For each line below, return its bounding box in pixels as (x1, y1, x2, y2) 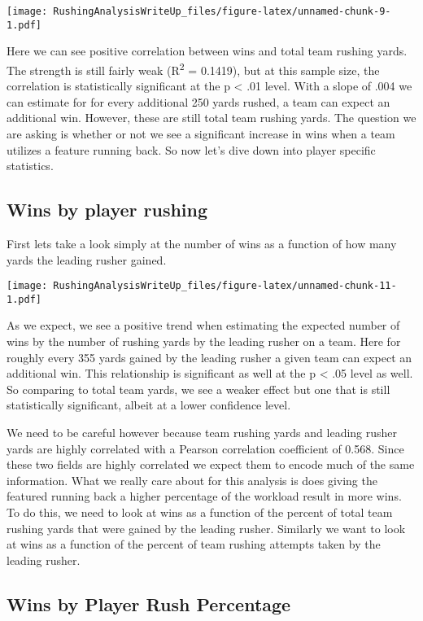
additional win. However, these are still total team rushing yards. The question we (7, 109, 416, 126)
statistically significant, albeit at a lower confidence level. (7, 396, 291, 413)
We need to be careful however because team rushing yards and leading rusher (7, 423, 398, 440)
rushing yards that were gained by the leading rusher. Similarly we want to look (7, 519, 406, 536)
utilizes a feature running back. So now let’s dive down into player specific (7, 141, 376, 158)
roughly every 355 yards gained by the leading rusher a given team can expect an (7, 348, 412, 365)
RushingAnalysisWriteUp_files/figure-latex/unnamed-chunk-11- (53, 280, 397, 292)
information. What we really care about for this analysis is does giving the (7, 471, 377, 488)
